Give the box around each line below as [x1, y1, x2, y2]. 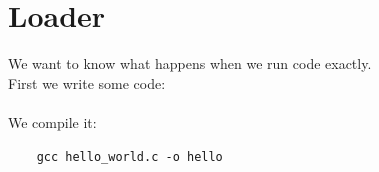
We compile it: [8, 111, 97, 132]
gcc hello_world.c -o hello [36, 149, 223, 164]
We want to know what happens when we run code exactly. [8, 53, 372, 74]
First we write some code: [8, 72, 166, 93]
